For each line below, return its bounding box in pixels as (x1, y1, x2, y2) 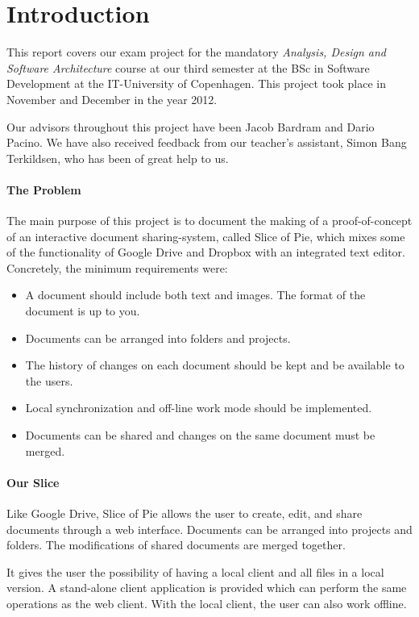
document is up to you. (25, 302, 140, 319)
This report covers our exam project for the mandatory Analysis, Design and (6, 44, 386, 60)
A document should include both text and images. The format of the (25, 286, 366, 303)
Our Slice (6, 473, 60, 490)
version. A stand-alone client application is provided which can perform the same (6, 579, 407, 596)
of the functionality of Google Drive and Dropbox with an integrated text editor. (6, 244, 405, 261)
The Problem (6, 181, 81, 198)
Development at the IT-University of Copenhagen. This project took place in (6, 75, 386, 92)
